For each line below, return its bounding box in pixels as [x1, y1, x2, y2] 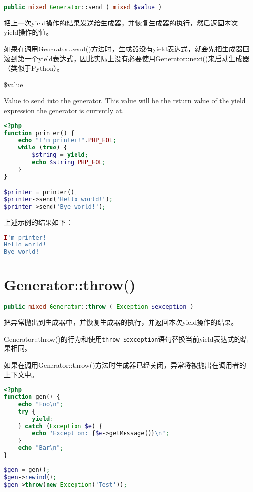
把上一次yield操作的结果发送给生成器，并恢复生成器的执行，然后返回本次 [4, 17, 238, 27]
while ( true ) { [18, 144, 67, 151]
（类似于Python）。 [4, 63, 64, 73]
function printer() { [4, 129, 75, 137]
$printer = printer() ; [4, 189, 78, 196]
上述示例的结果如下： [4, 217, 73, 227]
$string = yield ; [32, 151, 88, 159]
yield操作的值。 [4, 27, 53, 37]
